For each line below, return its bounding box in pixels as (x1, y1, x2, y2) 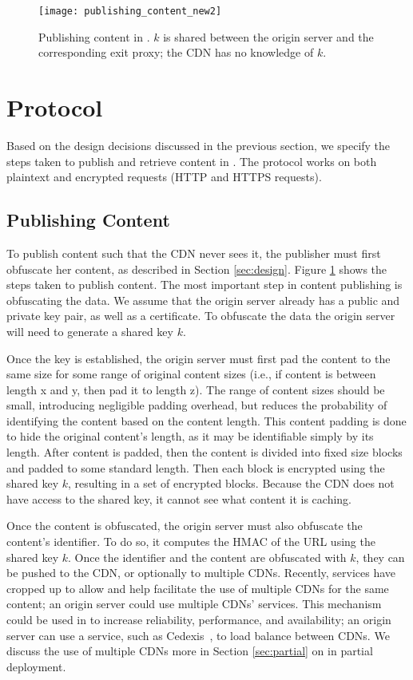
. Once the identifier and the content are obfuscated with (68, 548, 347, 565)
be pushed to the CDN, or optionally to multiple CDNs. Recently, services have (6, 564, 396, 581)
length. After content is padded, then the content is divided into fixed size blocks (6, 444, 403, 461)
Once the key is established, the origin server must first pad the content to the (6, 350, 391, 366)
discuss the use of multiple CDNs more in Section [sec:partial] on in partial (6, 642, 373, 659)
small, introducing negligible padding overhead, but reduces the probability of (6, 397, 387, 413)
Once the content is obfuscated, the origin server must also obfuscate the (6, 517, 363, 534)
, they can (355, 548, 405, 565)
